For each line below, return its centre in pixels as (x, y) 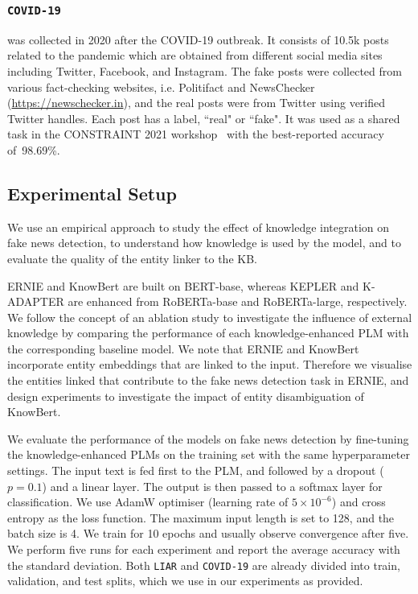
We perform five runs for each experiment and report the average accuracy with (204, 549)
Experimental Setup (92, 193)
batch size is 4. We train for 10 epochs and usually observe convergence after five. (208, 533)
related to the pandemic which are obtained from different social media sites (195, 55)
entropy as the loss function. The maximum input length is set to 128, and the (201, 517)
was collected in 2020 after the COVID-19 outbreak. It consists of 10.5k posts (198, 39)
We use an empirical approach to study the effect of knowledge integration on (199, 227)
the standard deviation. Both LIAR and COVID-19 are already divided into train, (204, 565)
